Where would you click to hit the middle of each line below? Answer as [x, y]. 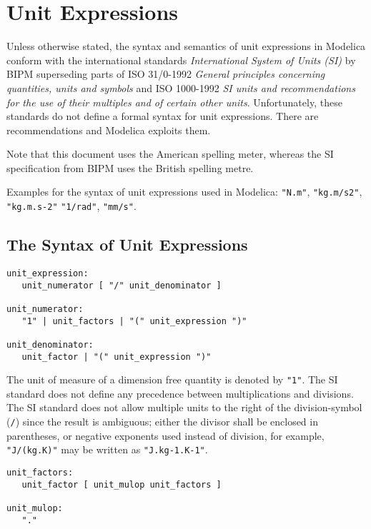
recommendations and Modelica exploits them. [109, 130]
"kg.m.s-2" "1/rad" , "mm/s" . [71, 206]
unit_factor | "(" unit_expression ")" [117, 357]
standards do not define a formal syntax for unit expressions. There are [163, 116]
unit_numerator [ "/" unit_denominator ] [122, 285]
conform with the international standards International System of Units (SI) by [181, 60]
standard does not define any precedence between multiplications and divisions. [180, 393]
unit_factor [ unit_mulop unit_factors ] [122, 484]
